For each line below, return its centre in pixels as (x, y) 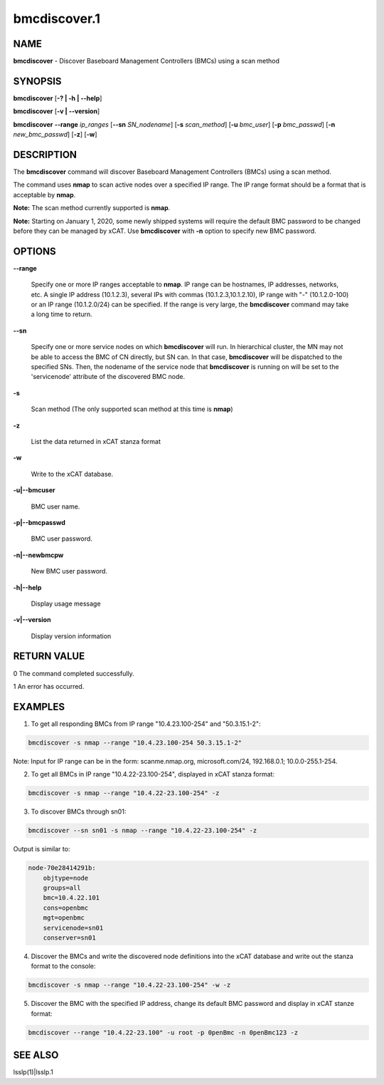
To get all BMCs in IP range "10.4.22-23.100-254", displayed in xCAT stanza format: (153, 774)
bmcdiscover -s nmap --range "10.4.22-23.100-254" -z (124, 793)
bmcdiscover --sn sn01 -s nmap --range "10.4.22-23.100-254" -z (143, 831)
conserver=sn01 (69, 938)
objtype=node (66, 878)
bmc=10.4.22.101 (71, 898)
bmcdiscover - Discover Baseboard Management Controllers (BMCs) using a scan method (146, 61)
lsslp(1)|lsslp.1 (33, 1072)
